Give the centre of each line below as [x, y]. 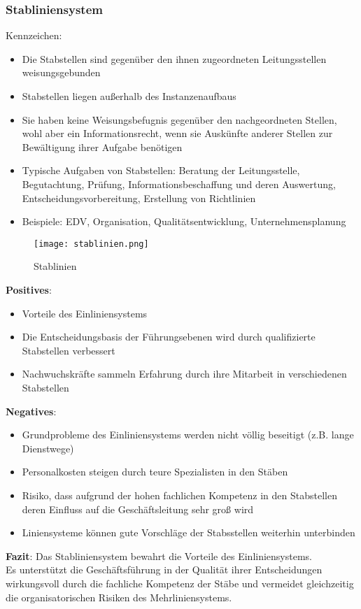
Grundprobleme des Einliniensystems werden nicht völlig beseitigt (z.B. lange [188, 435]
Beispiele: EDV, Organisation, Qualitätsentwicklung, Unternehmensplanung [184, 221]
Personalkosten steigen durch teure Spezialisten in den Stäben [155, 472]
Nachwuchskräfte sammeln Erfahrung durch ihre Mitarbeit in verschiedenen [184, 374]
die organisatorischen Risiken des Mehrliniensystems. [119, 597]
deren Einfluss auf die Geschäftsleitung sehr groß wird [138, 509]
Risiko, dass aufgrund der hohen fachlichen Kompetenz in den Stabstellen [179, 495]
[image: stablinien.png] [91, 244]
